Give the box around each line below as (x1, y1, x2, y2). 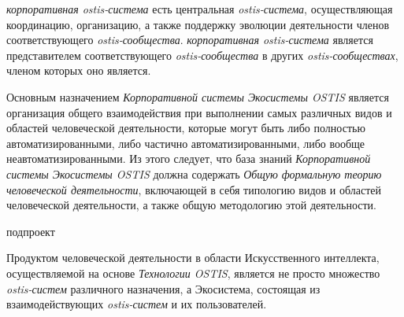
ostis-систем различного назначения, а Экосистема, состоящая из (6, 280, 321, 297)
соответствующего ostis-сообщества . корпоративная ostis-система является (6, 31, 373, 48)
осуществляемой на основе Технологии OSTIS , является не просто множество (6, 264, 380, 281)
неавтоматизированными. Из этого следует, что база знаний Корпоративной (6, 150, 371, 167)
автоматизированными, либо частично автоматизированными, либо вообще (6, 135, 365, 151)
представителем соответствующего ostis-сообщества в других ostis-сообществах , (6, 46, 398, 63)
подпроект (6, 223, 55, 239)
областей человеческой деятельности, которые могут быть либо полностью (6, 120, 365, 136)
